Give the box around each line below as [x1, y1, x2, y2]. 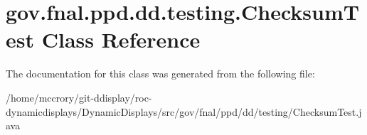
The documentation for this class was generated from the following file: [6, 66, 315, 81]
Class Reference [41, 25, 201, 54]
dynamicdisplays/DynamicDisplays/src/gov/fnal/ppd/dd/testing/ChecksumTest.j [6, 104, 362, 119]
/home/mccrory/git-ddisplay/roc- [6, 90, 152, 104]
